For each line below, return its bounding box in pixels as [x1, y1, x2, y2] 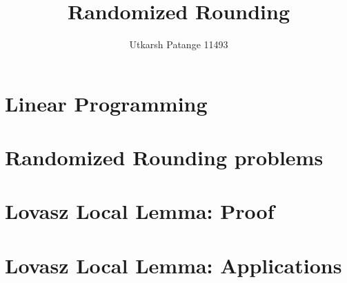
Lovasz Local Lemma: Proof [5, 197, 275, 225]
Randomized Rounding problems [5, 143, 324, 171]
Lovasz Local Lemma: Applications [5, 251, 342, 279]
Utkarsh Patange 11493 [129, 37, 228, 52]
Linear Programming [5, 89, 208, 117]
